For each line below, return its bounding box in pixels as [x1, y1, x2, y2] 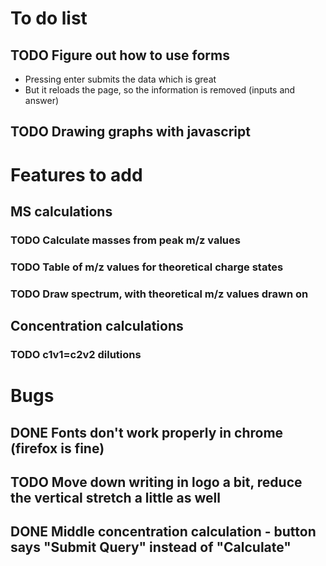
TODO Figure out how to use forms [10, 47, 230, 64]
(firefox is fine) [10, 440, 105, 457]
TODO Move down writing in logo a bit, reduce [10, 474, 303, 491]
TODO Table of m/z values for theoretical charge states [10, 260, 284, 274]
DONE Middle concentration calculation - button [10, 523, 317, 541]
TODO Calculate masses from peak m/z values [10, 233, 241, 247]
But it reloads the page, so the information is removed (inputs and [24, 84, 296, 96]
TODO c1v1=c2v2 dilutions [10, 348, 142, 362]
